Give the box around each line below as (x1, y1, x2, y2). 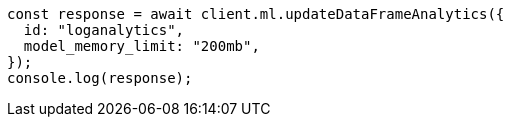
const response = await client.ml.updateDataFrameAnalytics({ (7, 6, 505, 22)
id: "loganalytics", (23, 22, 185, 38)
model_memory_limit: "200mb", (23, 38, 260, 54)
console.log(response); (7, 70, 193, 86)
